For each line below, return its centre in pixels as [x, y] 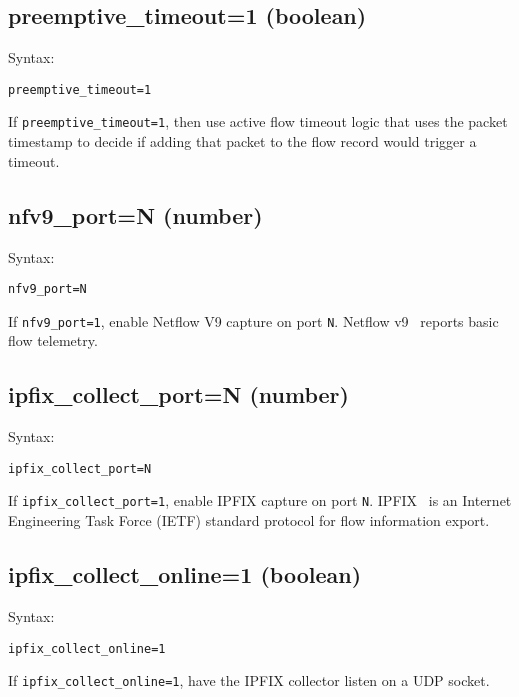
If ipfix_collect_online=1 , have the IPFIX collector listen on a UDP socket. [249, 680]
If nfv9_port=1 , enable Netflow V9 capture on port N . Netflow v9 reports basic [253, 320]
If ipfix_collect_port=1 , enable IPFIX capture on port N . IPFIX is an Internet [260, 500]
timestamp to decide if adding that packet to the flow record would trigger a [242, 141]
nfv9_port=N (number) [135, 214]
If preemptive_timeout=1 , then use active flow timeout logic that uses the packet [258, 121]
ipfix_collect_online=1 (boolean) [185, 574]
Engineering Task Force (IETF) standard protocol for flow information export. [249, 520]
